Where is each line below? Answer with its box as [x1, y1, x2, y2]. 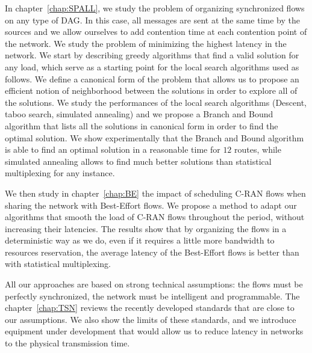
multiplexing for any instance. [5, 167, 115, 179]
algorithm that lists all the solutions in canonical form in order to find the [5, 119, 278, 132]
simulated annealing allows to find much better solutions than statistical [5, 155, 272, 167]
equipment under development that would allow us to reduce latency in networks [5, 325, 304, 337]
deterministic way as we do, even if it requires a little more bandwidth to [5, 234, 275, 247]
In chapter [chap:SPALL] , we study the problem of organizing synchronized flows [5, 2, 305, 14]
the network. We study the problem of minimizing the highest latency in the [5, 37, 287, 49]
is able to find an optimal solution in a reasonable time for [5, 143, 220, 156]
